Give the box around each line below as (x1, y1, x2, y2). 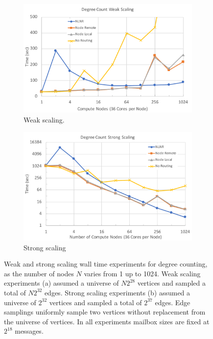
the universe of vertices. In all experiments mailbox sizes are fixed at (4, 316, 210, 326)
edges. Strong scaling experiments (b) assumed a (44, 287, 190, 297)
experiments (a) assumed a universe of (4, 278, 119, 288)
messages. (15, 326, 44, 336)
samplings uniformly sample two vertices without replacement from (4, 307, 206, 317)
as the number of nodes (4, 268, 74, 278)
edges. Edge (155, 297, 190, 307)
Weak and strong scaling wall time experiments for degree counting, (4, 259, 208, 269)
